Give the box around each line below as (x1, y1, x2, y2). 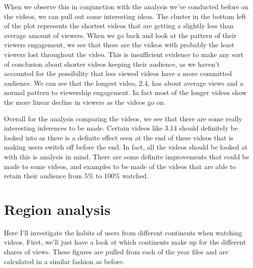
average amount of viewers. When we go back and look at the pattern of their (4, 30, 237, 40)
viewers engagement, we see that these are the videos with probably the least (4, 39, 234, 50)
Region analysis (4, 199, 111, 219)
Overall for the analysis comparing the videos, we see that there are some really (4, 113, 242, 123)
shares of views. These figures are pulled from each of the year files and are (4, 247, 229, 256)
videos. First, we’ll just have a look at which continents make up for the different (4, 237, 246, 247)
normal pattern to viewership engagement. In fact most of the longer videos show (4, 87, 247, 97)
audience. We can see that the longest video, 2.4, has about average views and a (4, 77, 244, 88)
